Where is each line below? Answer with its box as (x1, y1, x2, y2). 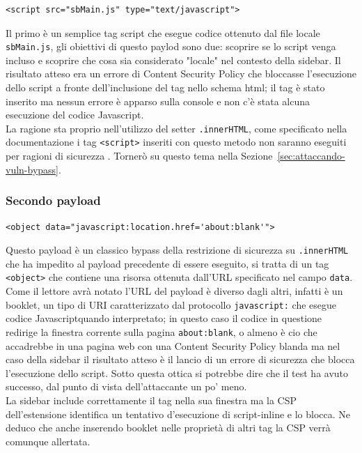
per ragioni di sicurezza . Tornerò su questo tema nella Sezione (6, 148, 273, 163)
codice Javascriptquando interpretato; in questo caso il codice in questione (6, 311, 322, 325)
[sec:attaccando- (277, 148, 345, 163)
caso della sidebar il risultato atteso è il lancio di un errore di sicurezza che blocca (6, 352, 355, 367)
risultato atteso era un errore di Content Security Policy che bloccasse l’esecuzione (6, 66, 356, 81)
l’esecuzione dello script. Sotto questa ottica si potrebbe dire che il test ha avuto (6, 365, 349, 380)
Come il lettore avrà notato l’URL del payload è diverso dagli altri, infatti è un (6, 284, 343, 298)
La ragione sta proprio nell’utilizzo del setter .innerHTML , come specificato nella (6, 121, 347, 135)
